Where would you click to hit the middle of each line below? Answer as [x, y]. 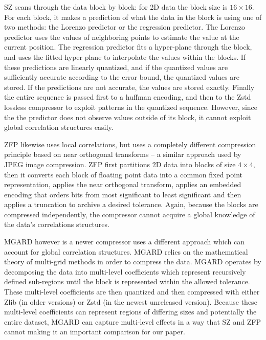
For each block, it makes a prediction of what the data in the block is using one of [133, 17]
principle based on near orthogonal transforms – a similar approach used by [123, 154]
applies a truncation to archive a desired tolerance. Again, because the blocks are [131, 204]
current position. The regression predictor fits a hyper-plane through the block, [128, 47]
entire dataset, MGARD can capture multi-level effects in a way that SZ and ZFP [132, 321]
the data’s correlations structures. [57, 224]
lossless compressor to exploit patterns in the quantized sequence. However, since [131, 107]
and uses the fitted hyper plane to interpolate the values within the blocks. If [125, 56]
